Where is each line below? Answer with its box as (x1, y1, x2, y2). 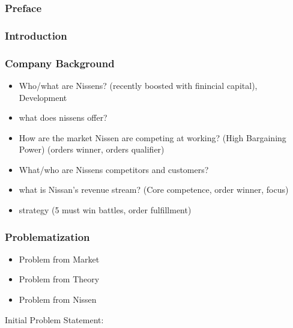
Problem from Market (19, 252, 100, 265)
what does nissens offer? (19, 111, 107, 124)
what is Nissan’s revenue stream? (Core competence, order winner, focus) (19, 183, 289, 196)
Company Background (5, 55, 115, 70)
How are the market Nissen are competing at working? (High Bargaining (19, 131, 286, 144)
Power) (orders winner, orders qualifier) (19, 143, 165, 156)
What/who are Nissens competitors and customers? (19, 163, 209, 175)
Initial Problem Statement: (5, 313, 104, 326)
